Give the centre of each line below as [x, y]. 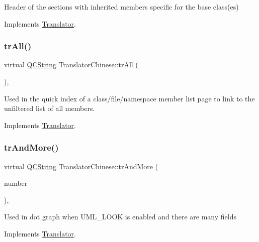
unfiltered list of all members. [50, 108]
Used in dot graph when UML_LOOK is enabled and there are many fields [120, 217]
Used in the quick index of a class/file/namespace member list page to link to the [129, 98]
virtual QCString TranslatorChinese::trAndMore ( [81, 166]
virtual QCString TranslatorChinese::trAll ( [71, 65]
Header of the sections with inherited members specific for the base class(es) [121, 7]
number [16, 183]
